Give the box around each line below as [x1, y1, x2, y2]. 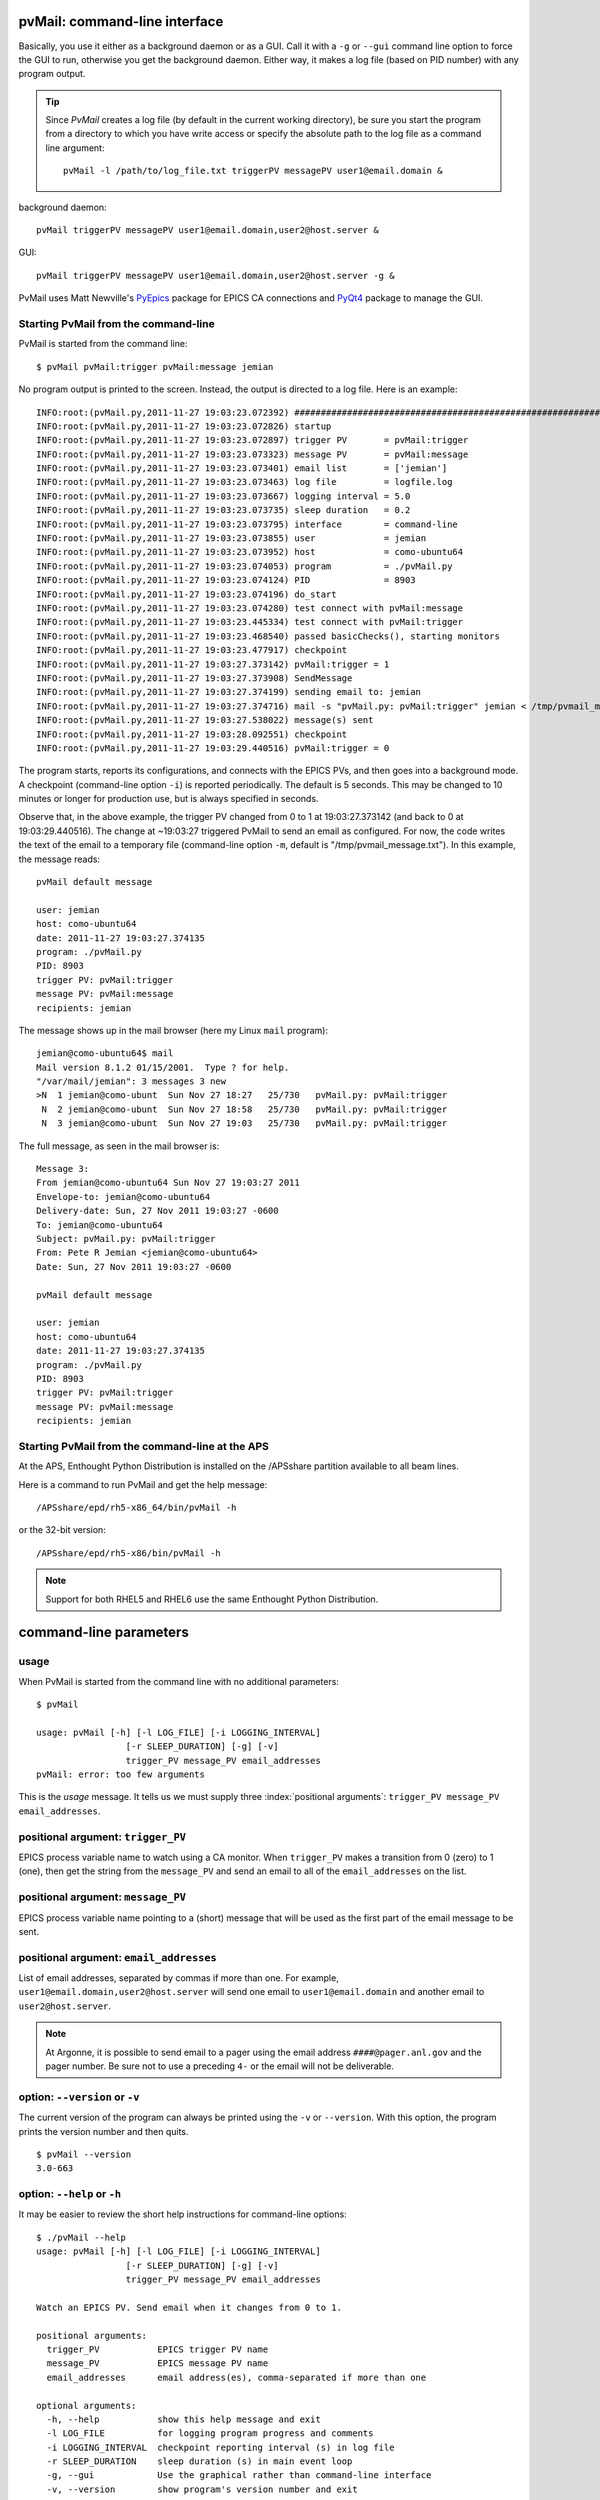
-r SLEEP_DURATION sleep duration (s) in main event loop [46, 2456, 353, 2467]
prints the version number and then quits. [18, 2125, 189, 2137]
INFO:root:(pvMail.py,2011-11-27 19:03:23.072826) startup [36, 420, 332, 432]
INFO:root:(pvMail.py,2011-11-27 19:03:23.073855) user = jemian [36, 533, 427, 544]
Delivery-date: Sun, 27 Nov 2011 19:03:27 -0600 [36, 1205, 279, 1217]
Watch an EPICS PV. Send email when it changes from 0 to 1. [36, 2301, 342, 2313]
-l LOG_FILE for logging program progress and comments [46, 2428, 374, 2439]
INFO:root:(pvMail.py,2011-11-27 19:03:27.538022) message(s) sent [36, 715, 374, 726]
